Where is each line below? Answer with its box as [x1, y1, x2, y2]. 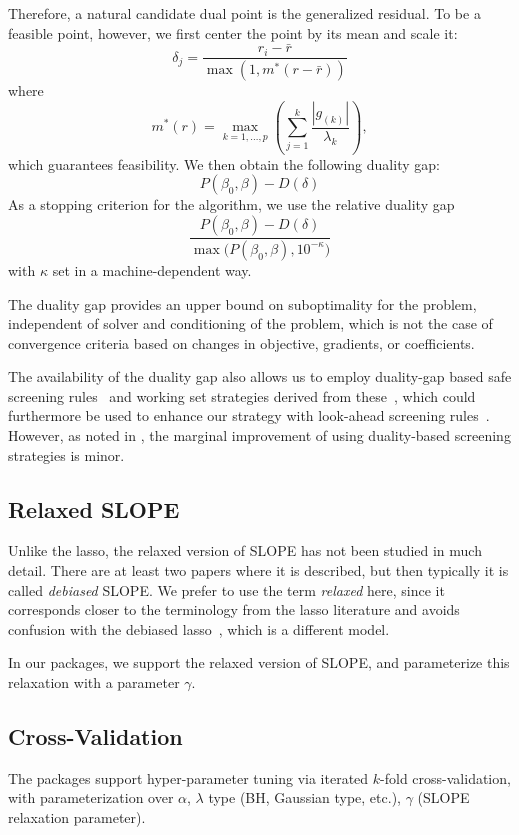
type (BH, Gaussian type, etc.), [208, 787, 401, 808]
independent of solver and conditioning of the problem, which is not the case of [8, 313, 493, 334]
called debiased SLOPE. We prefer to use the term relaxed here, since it [8, 579, 445, 600]
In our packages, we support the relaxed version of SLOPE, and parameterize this [8, 652, 510, 673]
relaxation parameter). [8, 807, 146, 827]
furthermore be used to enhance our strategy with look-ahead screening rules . [8, 405, 490, 426]
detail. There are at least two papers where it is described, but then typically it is [8, 560, 509, 581]
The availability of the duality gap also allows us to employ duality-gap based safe [8, 366, 512, 387]
